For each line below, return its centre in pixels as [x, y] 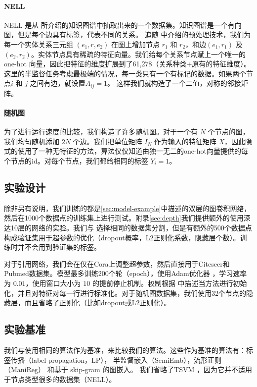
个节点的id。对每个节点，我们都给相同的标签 [76, 160]
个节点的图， [229, 132]
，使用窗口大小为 [53, 283]
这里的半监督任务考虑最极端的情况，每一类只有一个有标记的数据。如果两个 [125, 73]
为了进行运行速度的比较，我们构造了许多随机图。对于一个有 [101, 132]
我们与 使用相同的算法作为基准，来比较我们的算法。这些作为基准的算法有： [125, 350]
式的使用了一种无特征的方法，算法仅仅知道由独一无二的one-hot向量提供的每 [126, 151]
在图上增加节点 [136, 44]
